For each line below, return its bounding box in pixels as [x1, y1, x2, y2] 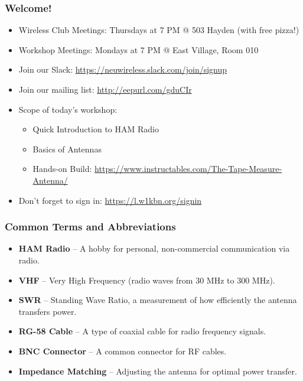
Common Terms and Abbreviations [5, 219, 176, 234]
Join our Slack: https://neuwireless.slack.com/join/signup [18, 63, 227, 76]
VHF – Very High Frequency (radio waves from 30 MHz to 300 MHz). [18, 273, 275, 286]
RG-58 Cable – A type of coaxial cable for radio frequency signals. [18, 325, 266, 337]
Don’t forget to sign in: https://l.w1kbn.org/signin [18, 194, 202, 206]
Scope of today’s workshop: [18, 103, 118, 115]
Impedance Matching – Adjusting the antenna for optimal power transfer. [18, 364, 297, 377]
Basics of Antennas [32, 142, 102, 155]
